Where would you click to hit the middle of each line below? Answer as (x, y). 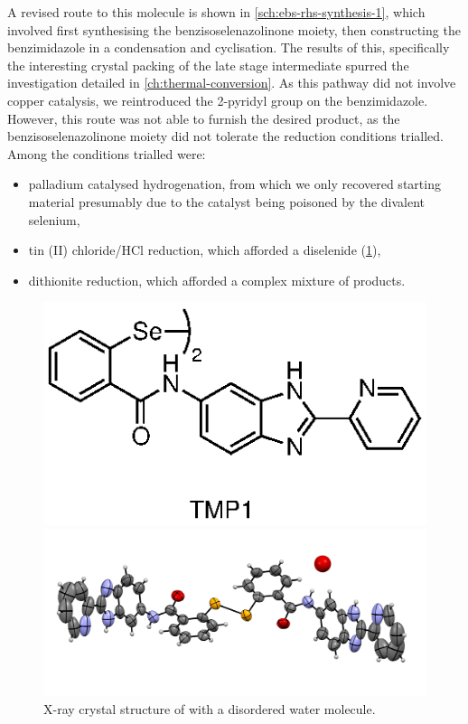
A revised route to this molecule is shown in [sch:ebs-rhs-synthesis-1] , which (216, 12)
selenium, (54, 219)
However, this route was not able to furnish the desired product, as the (204, 118)
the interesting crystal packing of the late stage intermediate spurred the (208, 65)
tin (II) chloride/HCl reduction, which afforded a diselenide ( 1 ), (205, 250)
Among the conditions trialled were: (107, 153)
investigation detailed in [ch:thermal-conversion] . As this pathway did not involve (232, 83)
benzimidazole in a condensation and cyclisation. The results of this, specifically (229, 47)
